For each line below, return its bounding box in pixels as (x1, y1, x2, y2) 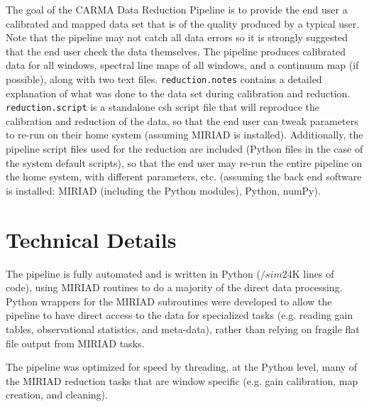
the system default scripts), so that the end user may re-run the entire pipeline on (6, 155, 363, 170)
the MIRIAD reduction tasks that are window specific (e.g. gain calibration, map (6, 373, 358, 388)
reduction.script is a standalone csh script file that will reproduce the (6, 99, 320, 114)
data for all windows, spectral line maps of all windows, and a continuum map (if (6, 58, 359, 72)
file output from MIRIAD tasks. (6, 335, 145, 350)
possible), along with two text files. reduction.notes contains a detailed (6, 71, 322, 86)
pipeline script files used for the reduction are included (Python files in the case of (6, 141, 363, 156)
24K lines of (282, 266, 334, 281)
